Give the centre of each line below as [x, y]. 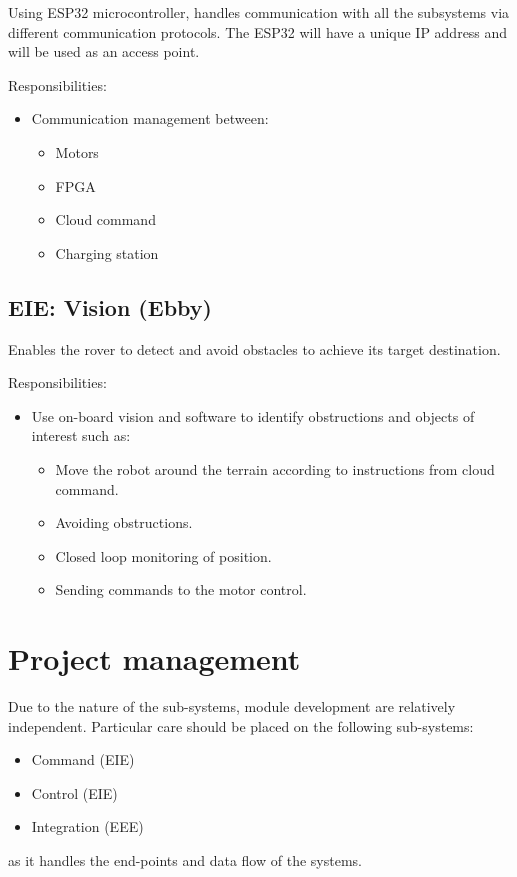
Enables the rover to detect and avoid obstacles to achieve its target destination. [254, 348]
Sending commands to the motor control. [181, 589]
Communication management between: [150, 118]
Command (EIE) [83, 759]
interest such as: [81, 435]
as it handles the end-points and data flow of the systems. [185, 859]
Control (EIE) [74, 792]
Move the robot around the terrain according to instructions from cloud [275, 468]
